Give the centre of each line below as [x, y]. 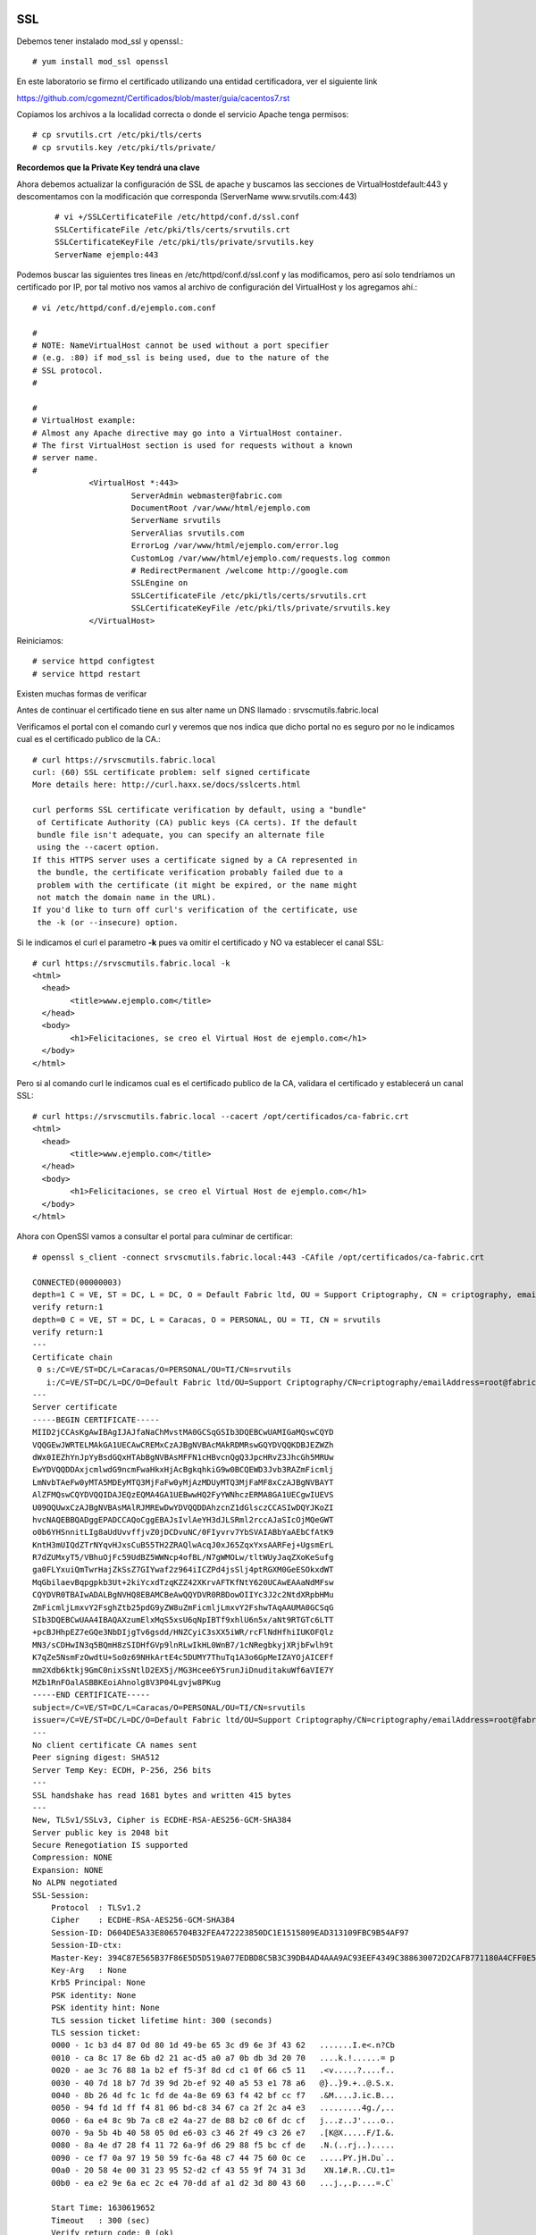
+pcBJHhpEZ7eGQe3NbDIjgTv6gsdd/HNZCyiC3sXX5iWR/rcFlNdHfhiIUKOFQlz [183, 1632]
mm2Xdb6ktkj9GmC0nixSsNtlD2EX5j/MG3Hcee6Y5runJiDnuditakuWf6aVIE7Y [183, 1670]
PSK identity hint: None [105, 2008]
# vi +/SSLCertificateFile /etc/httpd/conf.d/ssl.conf [177, 217]
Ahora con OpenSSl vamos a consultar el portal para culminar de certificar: [155, 1236]
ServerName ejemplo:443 [107, 254]
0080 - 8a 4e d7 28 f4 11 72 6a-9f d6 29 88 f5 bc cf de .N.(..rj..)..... [223, 2145]
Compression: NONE [73, 1858]
